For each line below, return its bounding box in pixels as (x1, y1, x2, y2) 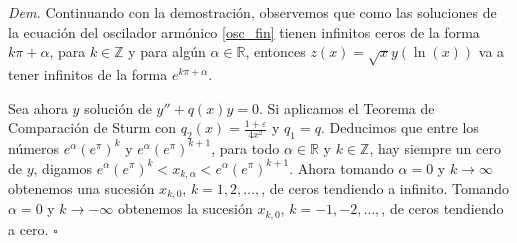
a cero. (8, 218, 49, 239)
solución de (84, 97, 152, 118)
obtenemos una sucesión (8, 177, 155, 198)
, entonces (245, 41, 306, 62)
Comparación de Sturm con (8, 117, 177, 138)
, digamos (33, 157, 92, 178)
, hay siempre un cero (369, 137, 501, 158)
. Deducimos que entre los (320, 117, 479, 138)
